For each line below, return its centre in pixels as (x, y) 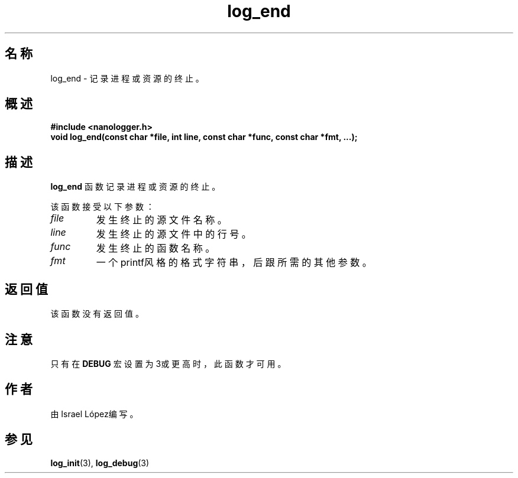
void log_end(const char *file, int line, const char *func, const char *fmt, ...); (204, 137)
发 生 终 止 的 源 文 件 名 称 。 (161, 220)
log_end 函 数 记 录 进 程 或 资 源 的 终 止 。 (135, 187)
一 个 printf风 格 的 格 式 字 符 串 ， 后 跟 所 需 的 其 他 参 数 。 (234, 263)
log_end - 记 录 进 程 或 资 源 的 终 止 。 (127, 78)
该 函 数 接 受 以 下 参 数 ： (102, 207)
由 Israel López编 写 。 (94, 414)
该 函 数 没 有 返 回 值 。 (97, 314)
